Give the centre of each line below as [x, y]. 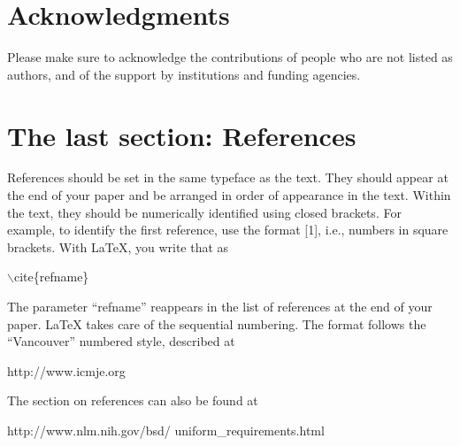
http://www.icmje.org [66, 370]
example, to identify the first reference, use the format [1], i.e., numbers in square [228, 230]
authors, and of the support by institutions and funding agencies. [184, 74]
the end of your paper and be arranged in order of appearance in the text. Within [229, 195]
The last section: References [182, 135]
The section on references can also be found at [133, 400]
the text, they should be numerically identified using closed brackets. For [204, 212]
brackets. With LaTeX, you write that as [118, 246]
